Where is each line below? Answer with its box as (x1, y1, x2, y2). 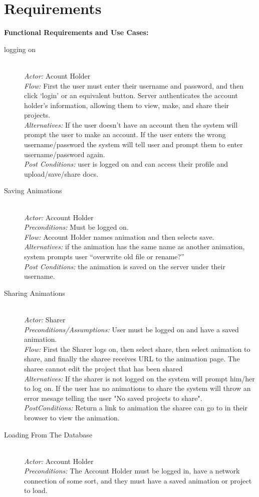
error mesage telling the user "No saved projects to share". (24, 392, 202, 403)
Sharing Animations (4, 287, 65, 298)
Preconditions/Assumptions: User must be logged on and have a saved (24, 324, 239, 334)
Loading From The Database (4, 429, 93, 439)
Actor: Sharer (24, 314, 66, 324)
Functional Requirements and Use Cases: (4, 27, 149, 38)
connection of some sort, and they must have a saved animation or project (24, 475, 252, 485)
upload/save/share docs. (24, 168, 99, 179)
